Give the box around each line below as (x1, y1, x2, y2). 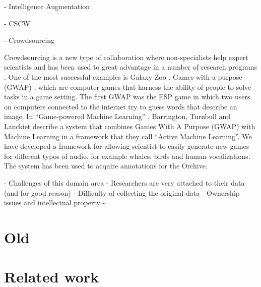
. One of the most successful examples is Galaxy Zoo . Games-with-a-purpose (4, 71, 242, 82)
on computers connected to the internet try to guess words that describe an (4, 101, 237, 111)
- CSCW (4, 18, 30, 28)
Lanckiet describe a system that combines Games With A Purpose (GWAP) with (4, 121, 255, 131)
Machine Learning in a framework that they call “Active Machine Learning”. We (4, 131, 252, 141)
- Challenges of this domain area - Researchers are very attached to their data (4, 177, 245, 188)
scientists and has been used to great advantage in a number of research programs (4, 62, 257, 72)
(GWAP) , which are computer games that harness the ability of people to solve (4, 81, 251, 92)
